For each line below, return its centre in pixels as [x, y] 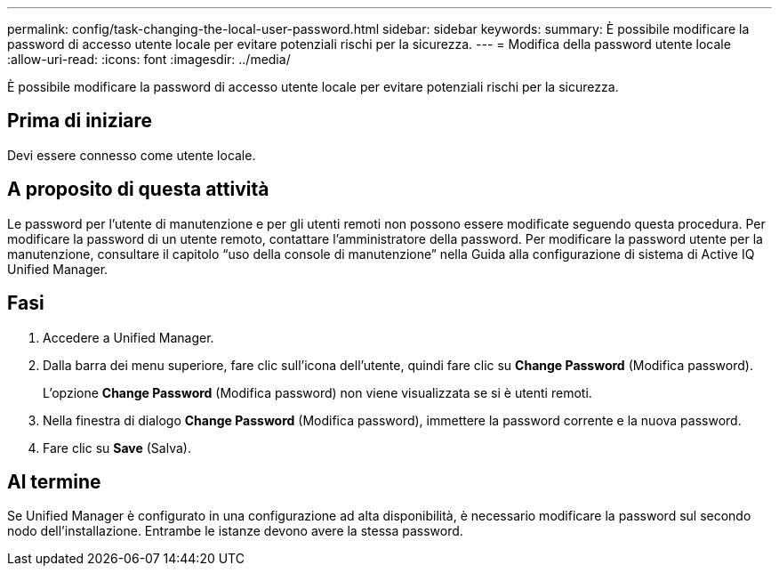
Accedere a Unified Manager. [128, 337]
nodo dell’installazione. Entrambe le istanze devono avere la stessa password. [235, 531]
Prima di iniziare [80, 121]
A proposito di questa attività [138, 190]
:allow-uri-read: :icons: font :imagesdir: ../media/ [149, 59]
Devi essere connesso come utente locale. [132, 155]
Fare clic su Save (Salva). [117, 448]
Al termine [54, 481]
